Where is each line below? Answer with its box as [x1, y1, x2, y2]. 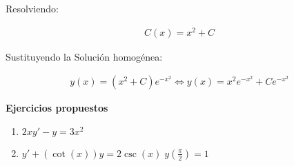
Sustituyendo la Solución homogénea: [6, 49, 163, 63]
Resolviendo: [6, 1, 59, 15]
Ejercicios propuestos [6, 101, 108, 115]
